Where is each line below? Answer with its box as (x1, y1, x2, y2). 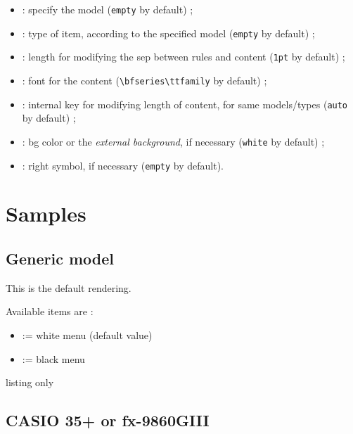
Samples (6, 199, 86, 228)
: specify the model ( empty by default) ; (22, 2, 193, 16)
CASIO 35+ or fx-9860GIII (6, 409, 210, 431)
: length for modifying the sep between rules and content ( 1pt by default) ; (22, 49, 345, 64)
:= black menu (22, 351, 85, 366)
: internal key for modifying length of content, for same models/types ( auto (22, 96, 348, 111)
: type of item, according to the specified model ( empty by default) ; (22, 25, 315, 40)
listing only (6, 375, 54, 390)
